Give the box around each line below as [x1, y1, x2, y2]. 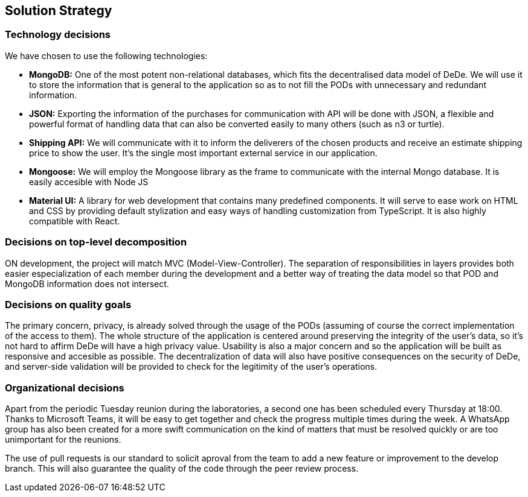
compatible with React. [29, 215, 120, 226]
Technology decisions [5, 28, 111, 41]
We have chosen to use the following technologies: [5, 50, 208, 61]
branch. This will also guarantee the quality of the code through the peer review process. [5, 463, 359, 474]
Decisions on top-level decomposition [5, 236, 187, 248]
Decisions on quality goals [5, 298, 132, 311]
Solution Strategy [5, 3, 112, 18]
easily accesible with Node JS [29, 176, 149, 187]
